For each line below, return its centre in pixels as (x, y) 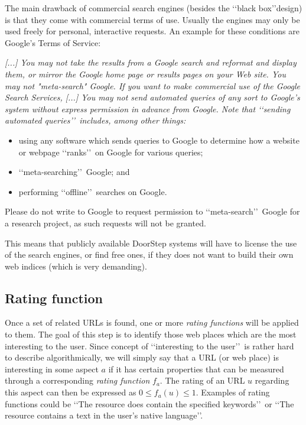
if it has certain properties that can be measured (196, 369)
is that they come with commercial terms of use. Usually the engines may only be (152, 19)
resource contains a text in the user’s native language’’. (104, 415)
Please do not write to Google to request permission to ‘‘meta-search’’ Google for (152, 211)
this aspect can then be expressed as (71, 392)
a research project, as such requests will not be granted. (105, 223)
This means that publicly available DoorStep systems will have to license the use (151, 243)
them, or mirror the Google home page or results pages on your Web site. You (145, 74)
